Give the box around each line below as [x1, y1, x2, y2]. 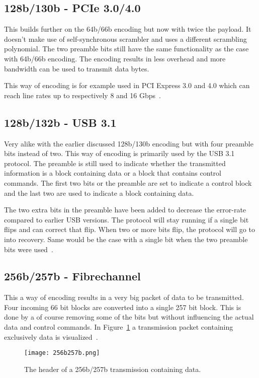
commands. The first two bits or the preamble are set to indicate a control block [4, 177, 252, 188]
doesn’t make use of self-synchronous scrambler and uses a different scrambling [4, 33, 247, 44]
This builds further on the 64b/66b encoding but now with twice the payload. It [4, 24, 251, 34]
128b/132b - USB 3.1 [4, 114, 117, 130]
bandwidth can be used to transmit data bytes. [4, 63, 149, 73]
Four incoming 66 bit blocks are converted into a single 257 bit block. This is [4, 301, 241, 312]
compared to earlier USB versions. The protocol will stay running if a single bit [4, 214, 249, 224]
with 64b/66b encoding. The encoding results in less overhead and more [4, 53, 226, 63]
